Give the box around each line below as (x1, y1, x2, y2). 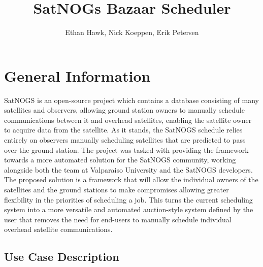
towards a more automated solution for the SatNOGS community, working (4, 154, 236, 165)
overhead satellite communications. (4, 224, 113, 235)
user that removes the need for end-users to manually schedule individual (4, 214, 232, 224)
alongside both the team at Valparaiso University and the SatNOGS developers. (4, 164, 253, 175)
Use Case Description (4, 249, 119, 264)
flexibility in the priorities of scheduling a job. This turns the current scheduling (4, 194, 253, 205)
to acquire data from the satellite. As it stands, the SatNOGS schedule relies (4, 124, 243, 135)
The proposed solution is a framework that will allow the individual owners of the (4, 174, 258, 185)
